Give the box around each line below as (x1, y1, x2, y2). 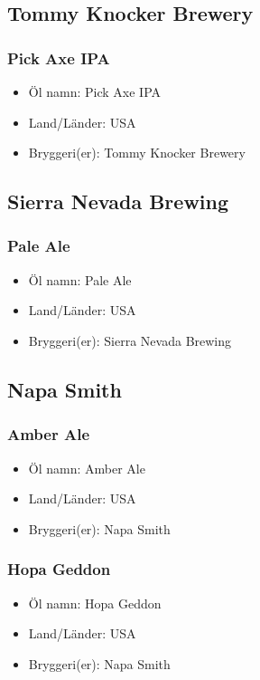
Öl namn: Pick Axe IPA (28, 82, 162, 101)
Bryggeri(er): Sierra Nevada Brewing (28, 330, 232, 350)
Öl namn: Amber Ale (28, 458, 145, 477)
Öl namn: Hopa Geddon (28, 593, 162, 612)
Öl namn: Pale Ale (28, 270, 132, 289)
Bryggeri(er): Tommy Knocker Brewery (28, 143, 246, 162)
